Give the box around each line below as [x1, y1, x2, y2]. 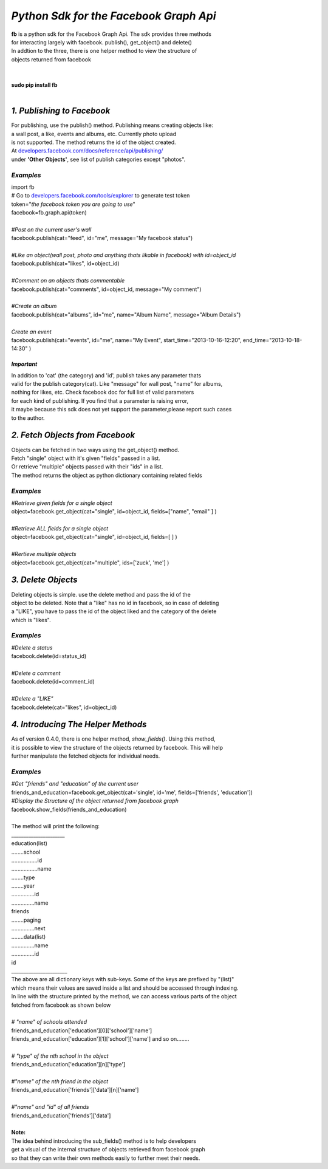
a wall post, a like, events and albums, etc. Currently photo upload [11, 130, 176, 137]
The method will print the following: [11, 823, 100, 830]
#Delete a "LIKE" [11, 695, 54, 702]
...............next [11, 925, 46, 932]
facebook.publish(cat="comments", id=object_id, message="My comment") [11, 286, 202, 293]
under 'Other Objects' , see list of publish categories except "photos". [11, 156, 186, 163]
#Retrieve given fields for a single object [11, 499, 112, 507]
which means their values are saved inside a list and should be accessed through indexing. [11, 984, 239, 992]
